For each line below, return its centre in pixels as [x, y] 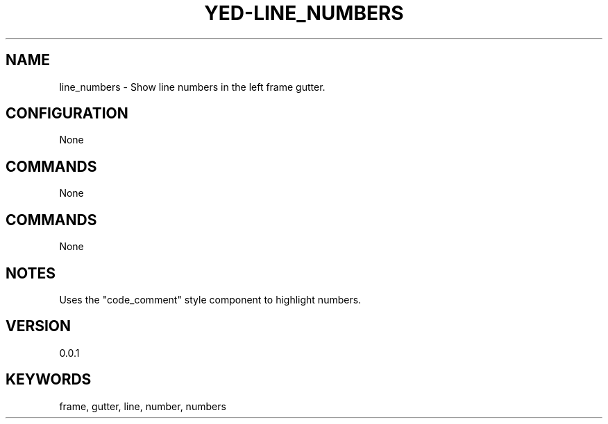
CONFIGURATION [67, 114]
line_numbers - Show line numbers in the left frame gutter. [192, 87]
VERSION [39, 326]
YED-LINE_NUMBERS [304, 13]
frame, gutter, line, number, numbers [143, 406]
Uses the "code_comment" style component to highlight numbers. [210, 299]
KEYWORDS [49, 380]
